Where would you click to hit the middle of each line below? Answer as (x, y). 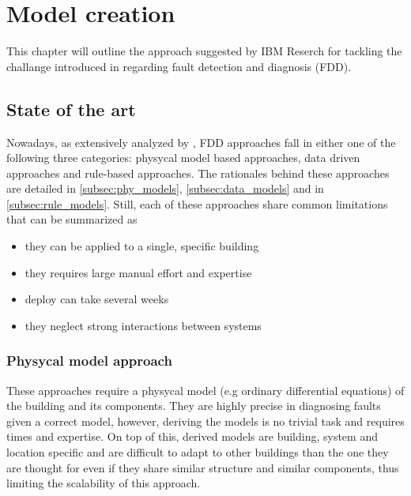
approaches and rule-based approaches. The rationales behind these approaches (198, 173)
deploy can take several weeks (97, 299)
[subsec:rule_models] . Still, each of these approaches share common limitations (197, 203)
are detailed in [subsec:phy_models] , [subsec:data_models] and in (165, 188)
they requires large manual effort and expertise (138, 272)
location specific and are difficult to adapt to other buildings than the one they (198, 452)
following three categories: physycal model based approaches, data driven (183, 158)
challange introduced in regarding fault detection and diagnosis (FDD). (179, 66)
